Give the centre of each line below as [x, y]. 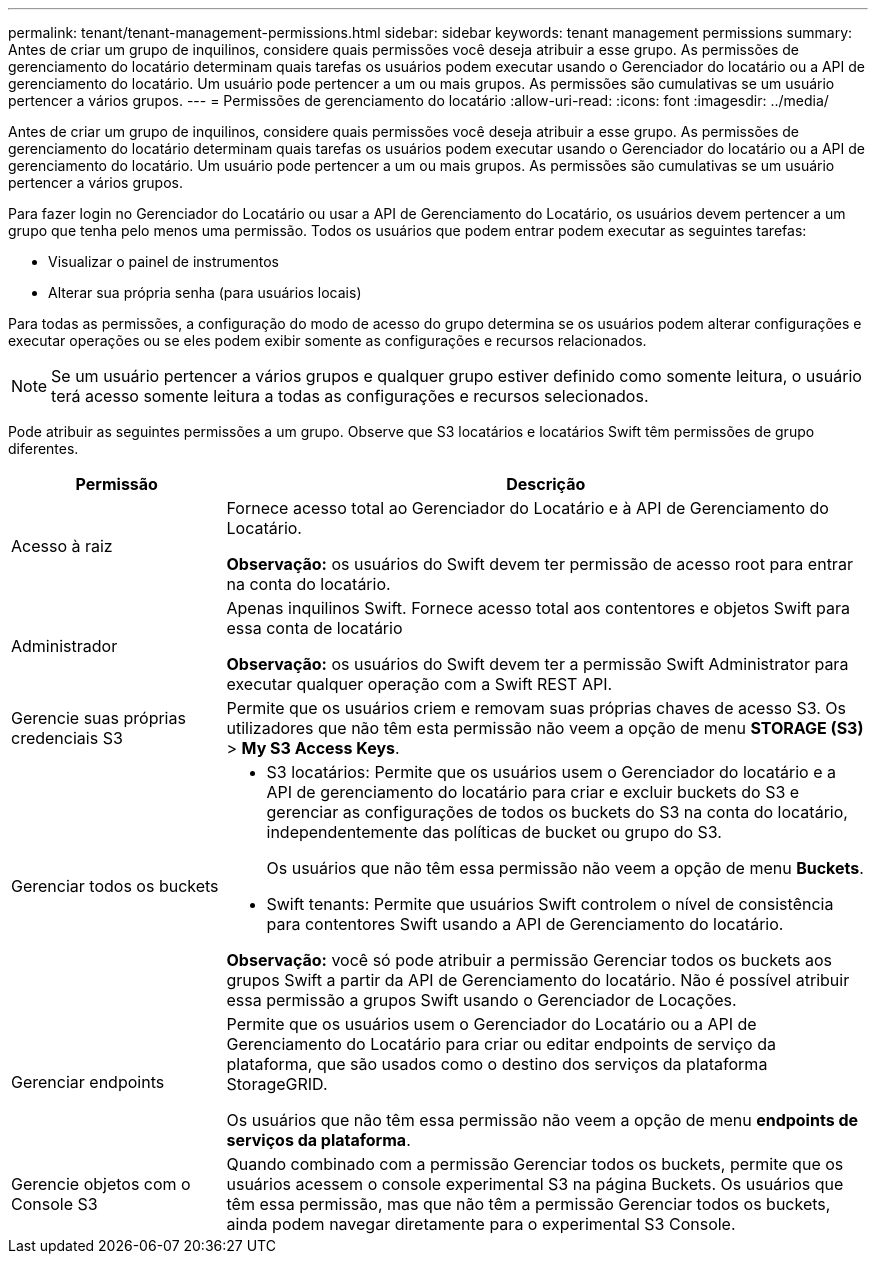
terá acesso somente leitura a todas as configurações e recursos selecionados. [350, 396]
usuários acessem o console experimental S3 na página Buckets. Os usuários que [535, 1184]
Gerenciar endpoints [88, 1082]
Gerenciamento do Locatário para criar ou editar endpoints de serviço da [501, 1044]
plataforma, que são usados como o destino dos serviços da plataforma [497, 1064]
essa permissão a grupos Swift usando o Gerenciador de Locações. [481, 1000]
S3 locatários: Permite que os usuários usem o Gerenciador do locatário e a [551, 772]
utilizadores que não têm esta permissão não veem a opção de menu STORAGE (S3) [545, 728]
